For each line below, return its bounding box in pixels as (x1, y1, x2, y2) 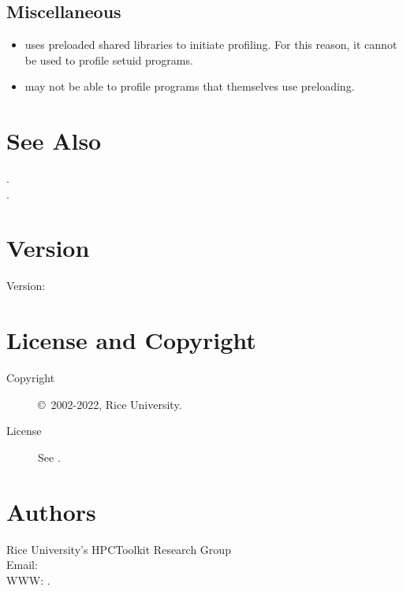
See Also (6, 125, 102, 157)
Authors (6, 495, 96, 527)
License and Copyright (6, 324, 256, 356)
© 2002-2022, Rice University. (38, 396, 182, 412)
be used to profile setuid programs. (24, 51, 193, 68)
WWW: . (6, 571, 50, 588)
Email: (6, 556, 38, 573)
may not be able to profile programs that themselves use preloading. (24, 78, 355, 95)
